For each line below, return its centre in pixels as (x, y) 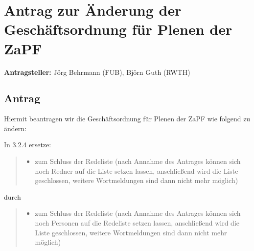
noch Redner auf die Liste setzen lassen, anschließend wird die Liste (137, 171)
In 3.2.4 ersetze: (28, 145)
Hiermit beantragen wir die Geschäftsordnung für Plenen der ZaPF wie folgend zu (127, 119)
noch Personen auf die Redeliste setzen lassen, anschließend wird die (137, 223)
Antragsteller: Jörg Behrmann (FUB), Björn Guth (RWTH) (97, 72)
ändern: (15, 128)
